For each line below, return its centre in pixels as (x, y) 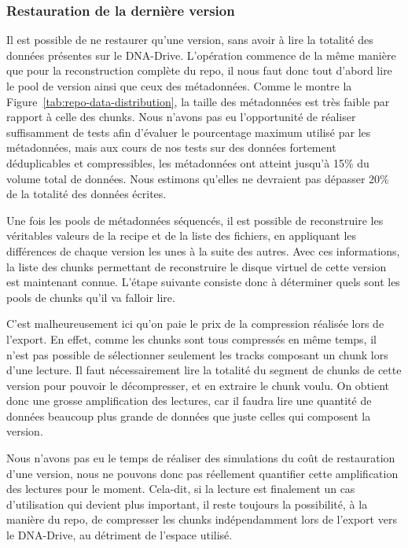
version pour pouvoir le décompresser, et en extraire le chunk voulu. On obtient (198, 385)
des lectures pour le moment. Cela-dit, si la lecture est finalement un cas (181, 489)
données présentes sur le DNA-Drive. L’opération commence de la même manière (201, 55)
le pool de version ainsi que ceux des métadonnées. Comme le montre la (179, 86)
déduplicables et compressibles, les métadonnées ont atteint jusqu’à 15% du (188, 162)
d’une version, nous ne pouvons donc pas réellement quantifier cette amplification (202, 473)
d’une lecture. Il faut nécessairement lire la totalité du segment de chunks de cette (204, 370)
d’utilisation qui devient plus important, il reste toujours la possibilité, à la (187, 504)
